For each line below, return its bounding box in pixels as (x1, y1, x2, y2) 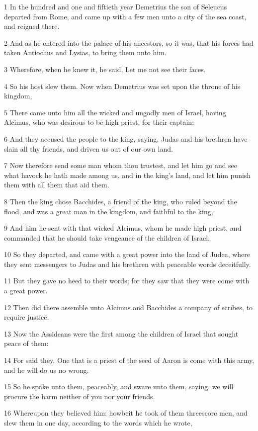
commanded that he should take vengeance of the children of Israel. (4, 232, 210, 243)
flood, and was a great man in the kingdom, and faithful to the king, (4, 206, 213, 216)
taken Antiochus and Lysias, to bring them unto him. (4, 47, 167, 58)
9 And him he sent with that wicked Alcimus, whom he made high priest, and (4, 223, 242, 233)
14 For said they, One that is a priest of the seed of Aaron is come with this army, (4, 355, 255, 365)
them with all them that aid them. (4, 179, 109, 190)
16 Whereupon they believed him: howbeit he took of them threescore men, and (4, 408, 248, 418)
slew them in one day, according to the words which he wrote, (4, 418, 192, 428)
